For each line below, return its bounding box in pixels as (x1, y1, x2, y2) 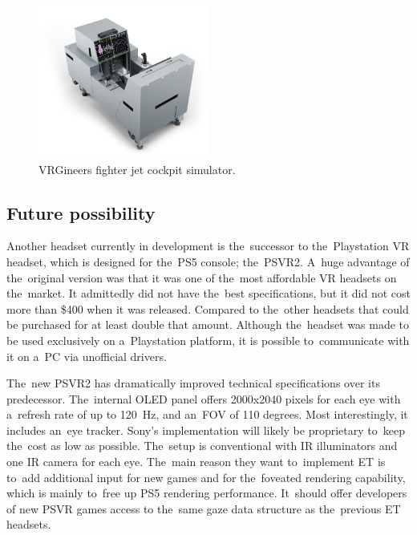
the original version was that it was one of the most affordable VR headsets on (6, 269, 397, 286)
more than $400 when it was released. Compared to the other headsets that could (6, 300, 409, 317)
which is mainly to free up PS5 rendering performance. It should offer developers (6, 484, 407, 501)
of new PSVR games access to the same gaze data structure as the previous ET (6, 500, 401, 517)
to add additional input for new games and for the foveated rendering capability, (6, 468, 406, 485)
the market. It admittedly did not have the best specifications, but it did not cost (6, 285, 411, 302)
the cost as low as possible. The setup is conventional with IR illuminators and (6, 437, 398, 454)
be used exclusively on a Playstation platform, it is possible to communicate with (6, 331, 410, 348)
